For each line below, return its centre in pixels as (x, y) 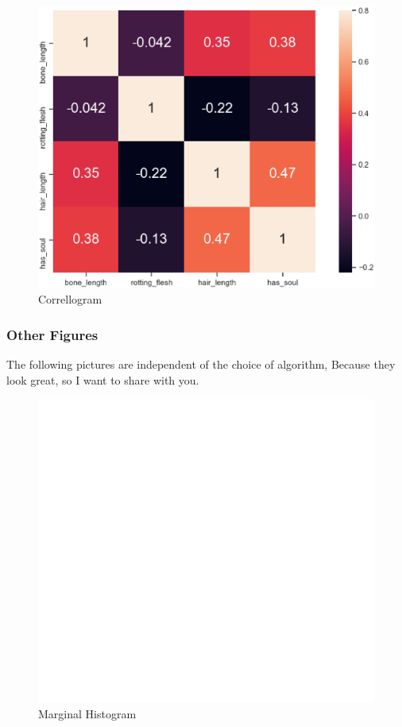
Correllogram (70, 299)
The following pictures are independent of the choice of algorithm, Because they (201, 364)
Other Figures (52, 334)
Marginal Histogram (87, 713)
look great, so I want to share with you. (103, 379)
